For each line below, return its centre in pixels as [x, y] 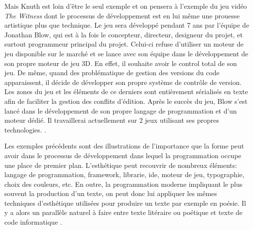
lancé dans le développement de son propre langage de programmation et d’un [121, 110]
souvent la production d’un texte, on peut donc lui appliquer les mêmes [111, 193]
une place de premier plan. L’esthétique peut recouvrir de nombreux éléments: [121, 165]
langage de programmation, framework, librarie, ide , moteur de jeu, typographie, [124, 174]
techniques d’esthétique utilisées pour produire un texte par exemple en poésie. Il [125, 203]
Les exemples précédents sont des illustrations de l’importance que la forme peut [124, 146]
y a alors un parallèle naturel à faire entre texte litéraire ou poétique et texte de [124, 212]
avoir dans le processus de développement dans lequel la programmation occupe [123, 155]
